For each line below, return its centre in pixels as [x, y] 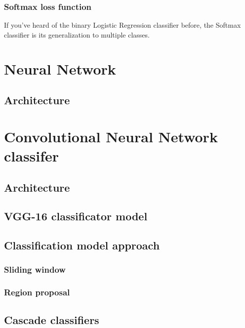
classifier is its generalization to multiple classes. [77, 34]
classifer [32, 155]
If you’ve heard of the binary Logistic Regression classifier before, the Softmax [122, 25]
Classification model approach [82, 245]
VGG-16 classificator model [76, 216]
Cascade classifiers [52, 319]
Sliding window [35, 269]
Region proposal [37, 292]
